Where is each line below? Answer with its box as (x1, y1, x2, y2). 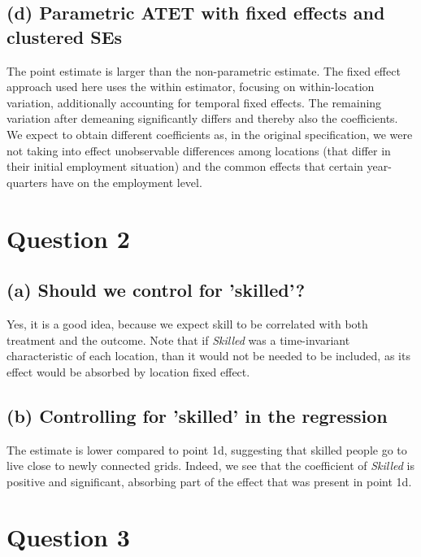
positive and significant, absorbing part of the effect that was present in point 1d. (7, 472, 412, 490)
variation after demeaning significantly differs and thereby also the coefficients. (7, 110, 398, 127)
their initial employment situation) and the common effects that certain (7, 158, 363, 175)
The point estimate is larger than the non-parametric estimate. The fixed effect (7, 62, 401, 79)
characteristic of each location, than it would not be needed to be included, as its (7, 347, 410, 364)
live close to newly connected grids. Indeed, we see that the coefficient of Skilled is (7, 457, 414, 474)
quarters (7, 173, 48, 190)
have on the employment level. (50, 173, 202, 190)
